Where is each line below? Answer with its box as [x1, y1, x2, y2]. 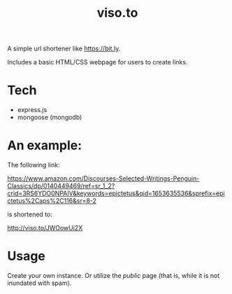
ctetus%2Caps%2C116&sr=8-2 [7, 197, 96, 205]
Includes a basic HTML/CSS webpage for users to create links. [7, 58, 188, 66]
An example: [7, 138, 82, 153]
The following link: [7, 161, 60, 169]
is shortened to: [7, 210, 52, 218]
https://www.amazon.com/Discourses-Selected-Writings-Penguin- [7, 174, 200, 183]
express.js [17, 106, 48, 114]
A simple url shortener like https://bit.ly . [7, 44, 121, 53]
